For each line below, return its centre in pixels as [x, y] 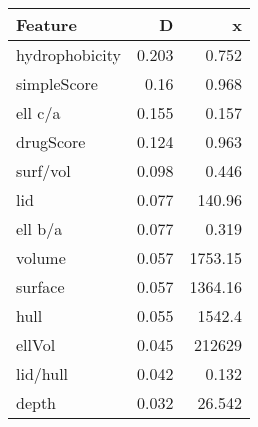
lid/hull [42, 373]
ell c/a [38, 112]
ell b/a [39, 228]
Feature [46, 24]
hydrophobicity [68, 54]
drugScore [51, 141]
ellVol [36, 344]
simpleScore [57, 83]
